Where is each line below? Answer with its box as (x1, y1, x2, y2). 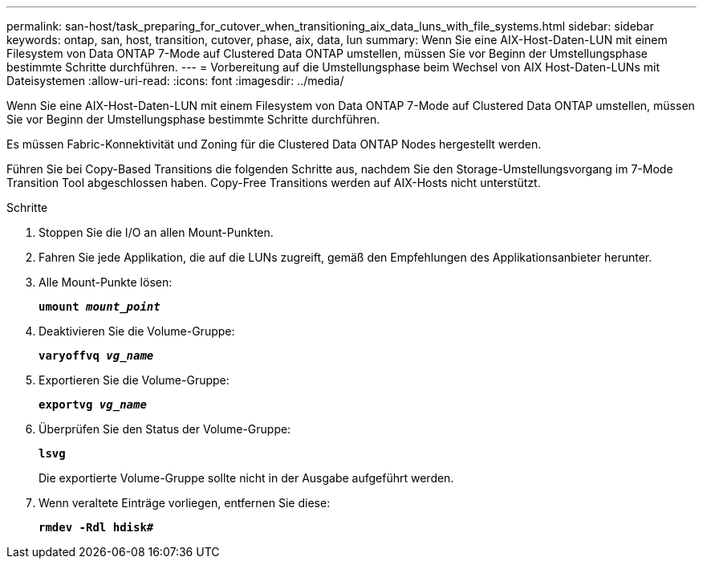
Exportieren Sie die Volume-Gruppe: (39, 373, 230, 387)
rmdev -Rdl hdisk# (39, 521, 154, 534)
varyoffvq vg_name (39, 349, 154, 362)
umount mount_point (39, 300, 161, 313)
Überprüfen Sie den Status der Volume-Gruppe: (39, 422, 291, 436)
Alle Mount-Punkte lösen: (39, 275, 173, 289)
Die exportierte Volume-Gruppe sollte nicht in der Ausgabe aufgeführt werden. (39, 471, 454, 485)
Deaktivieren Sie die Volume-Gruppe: (39, 324, 235, 338)
